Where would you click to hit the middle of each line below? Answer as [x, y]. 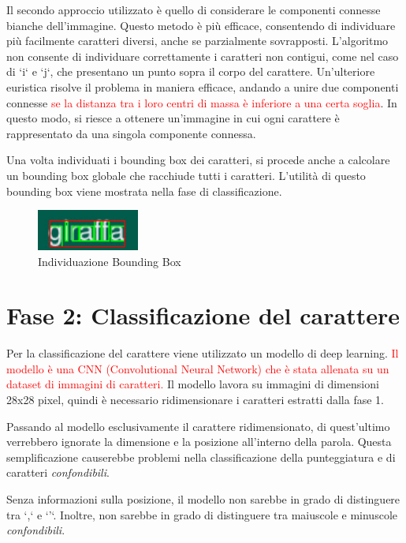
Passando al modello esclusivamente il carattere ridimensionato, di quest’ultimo [198, 426]
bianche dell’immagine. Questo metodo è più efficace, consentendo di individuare [201, 25]
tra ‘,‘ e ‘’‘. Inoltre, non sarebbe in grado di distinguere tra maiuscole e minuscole [202, 514]
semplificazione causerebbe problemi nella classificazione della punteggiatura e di [201, 457]
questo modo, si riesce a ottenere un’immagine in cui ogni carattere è [173, 118]
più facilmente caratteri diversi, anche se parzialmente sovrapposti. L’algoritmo [197, 41]
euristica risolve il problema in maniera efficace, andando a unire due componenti [203, 86]
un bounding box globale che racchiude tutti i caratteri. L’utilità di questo [186, 175]
